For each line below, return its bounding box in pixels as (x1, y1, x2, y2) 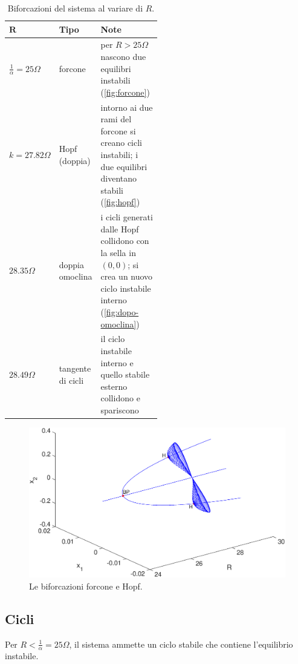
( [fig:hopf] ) (100, 196, 140, 208)
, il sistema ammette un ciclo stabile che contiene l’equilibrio (69, 637, 293, 650)
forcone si (100, 124, 136, 137)
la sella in (100, 246, 136, 259)
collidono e (100, 392, 140, 404)
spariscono (100, 404, 139, 416)
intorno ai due (100, 100, 153, 113)
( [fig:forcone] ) (100, 85, 150, 98)
